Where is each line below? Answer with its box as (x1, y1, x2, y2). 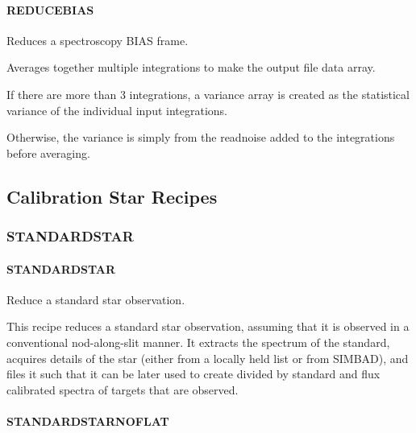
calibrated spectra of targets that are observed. (6, 381, 239, 398)
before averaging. (6, 144, 90, 161)
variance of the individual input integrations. (6, 101, 227, 118)
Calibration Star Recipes (6, 184, 218, 208)
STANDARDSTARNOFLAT (6, 412, 169, 429)
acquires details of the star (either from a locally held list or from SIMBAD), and (6, 349, 409, 366)
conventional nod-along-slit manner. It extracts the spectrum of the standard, (6, 333, 390, 350)
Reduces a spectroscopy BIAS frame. (6, 31, 189, 48)
